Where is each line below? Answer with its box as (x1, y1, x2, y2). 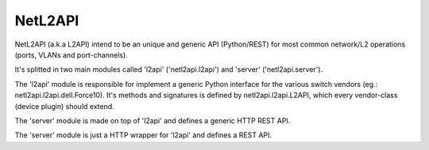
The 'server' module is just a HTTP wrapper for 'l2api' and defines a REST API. (14, 130, 272, 140)
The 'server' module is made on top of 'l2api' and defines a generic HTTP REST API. (14, 115, 291, 126)
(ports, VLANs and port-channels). (14, 50, 129, 59)
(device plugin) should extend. (14, 101, 114, 111)
